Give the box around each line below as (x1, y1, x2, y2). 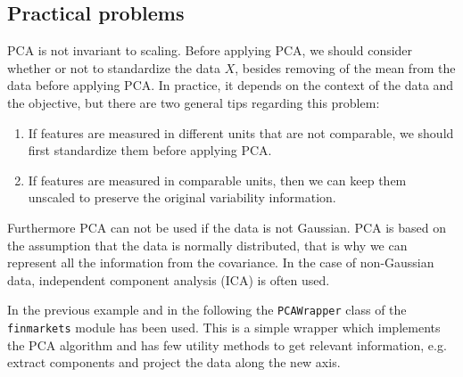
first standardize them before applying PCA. (28, 141, 272, 160)
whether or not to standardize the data (7, 58, 220, 77)
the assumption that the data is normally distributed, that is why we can (7, 235, 408, 254)
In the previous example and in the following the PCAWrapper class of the (7, 300, 407, 319)
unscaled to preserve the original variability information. (28, 188, 336, 207)
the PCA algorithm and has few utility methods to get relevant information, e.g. (7, 335, 447, 354)
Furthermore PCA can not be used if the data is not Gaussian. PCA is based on (7, 217, 447, 236)
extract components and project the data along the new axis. (7, 353, 341, 372)
